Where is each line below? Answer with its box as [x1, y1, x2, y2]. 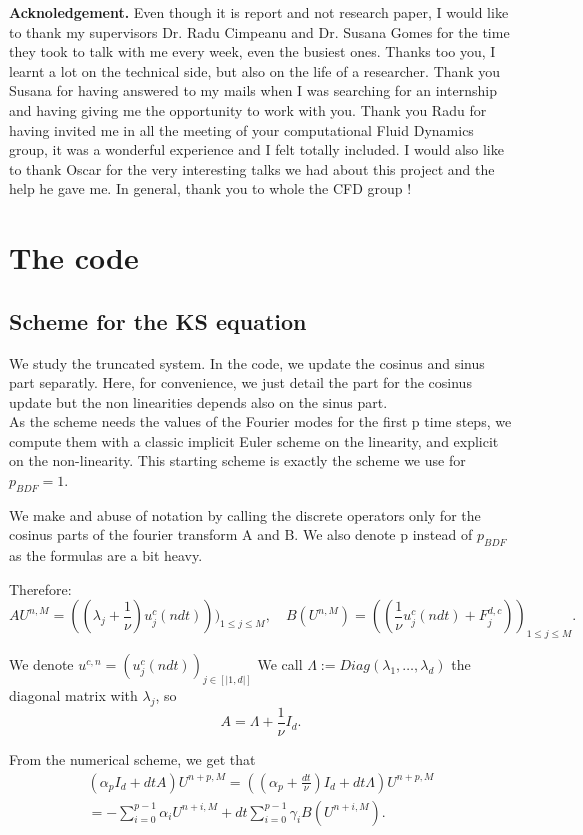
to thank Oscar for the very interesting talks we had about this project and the [9, 158, 495, 179]
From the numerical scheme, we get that [9, 748, 256, 769]
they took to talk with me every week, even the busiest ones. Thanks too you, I [9, 41, 496, 62]
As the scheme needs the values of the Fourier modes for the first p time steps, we [9, 411, 512, 432]
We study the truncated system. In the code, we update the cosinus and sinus [9, 352, 485, 373]
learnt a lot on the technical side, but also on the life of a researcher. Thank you [9, 60, 501, 81]
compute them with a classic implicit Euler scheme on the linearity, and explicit [9, 430, 499, 451]
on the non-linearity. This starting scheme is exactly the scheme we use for [9, 450, 466, 471]
